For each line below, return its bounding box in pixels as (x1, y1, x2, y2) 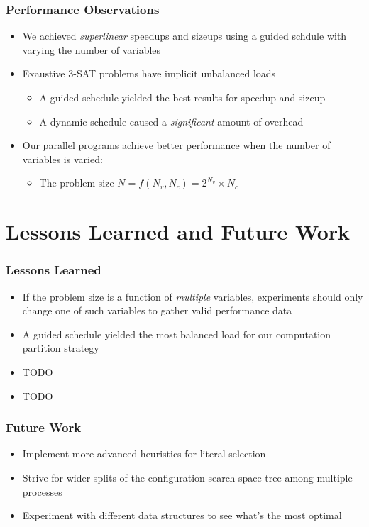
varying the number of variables (22, 42, 161, 57)
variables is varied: (22, 151, 103, 166)
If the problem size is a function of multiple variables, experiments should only (22, 289, 363, 304)
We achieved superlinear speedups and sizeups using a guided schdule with (22, 28, 347, 43)
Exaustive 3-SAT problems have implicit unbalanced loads (22, 66, 276, 81)
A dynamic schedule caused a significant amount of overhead (39, 113, 304, 128)
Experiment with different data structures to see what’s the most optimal (22, 508, 342, 523)
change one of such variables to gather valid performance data (22, 303, 292, 318)
